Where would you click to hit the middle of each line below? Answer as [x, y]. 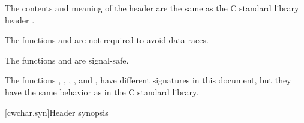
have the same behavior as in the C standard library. [102, 91]
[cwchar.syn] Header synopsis [57, 112]
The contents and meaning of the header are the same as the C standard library [152, 8]
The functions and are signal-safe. [67, 60]
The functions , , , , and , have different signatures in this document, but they [148, 80]
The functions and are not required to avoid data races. [107, 40]
